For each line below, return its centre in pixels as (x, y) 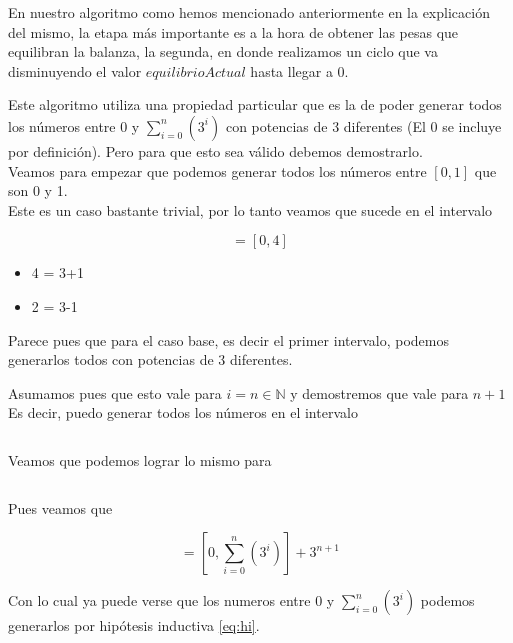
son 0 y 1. (38, 190)
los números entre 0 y (74, 125)
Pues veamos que (60, 507)
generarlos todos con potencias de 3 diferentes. (150, 359)
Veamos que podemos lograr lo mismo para (140, 459)
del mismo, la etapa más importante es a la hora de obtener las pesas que (233, 31)
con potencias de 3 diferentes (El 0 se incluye (363, 125)
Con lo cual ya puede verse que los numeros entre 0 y (171, 600)
